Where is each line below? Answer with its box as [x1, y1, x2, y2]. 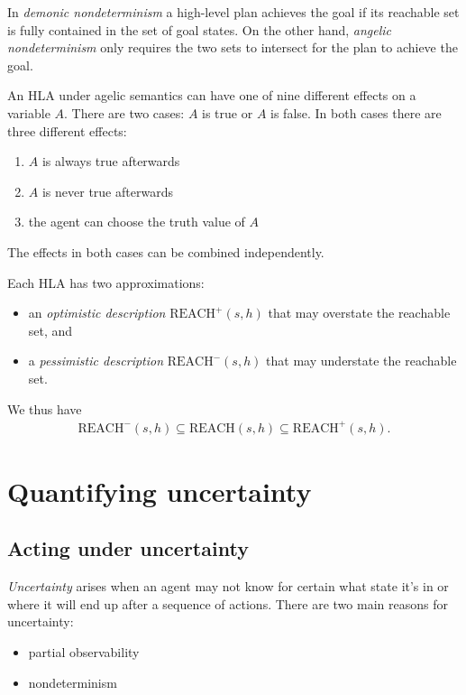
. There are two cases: [64, 103, 185, 122]
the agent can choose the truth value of [28, 212, 245, 231]
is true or [202, 103, 253, 122]
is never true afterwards [41, 181, 173, 200]
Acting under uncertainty [7, 534, 249, 562]
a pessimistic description [28, 351, 164, 370]
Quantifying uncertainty [7, 472, 312, 509]
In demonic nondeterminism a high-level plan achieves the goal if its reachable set [7, 3, 460, 21]
